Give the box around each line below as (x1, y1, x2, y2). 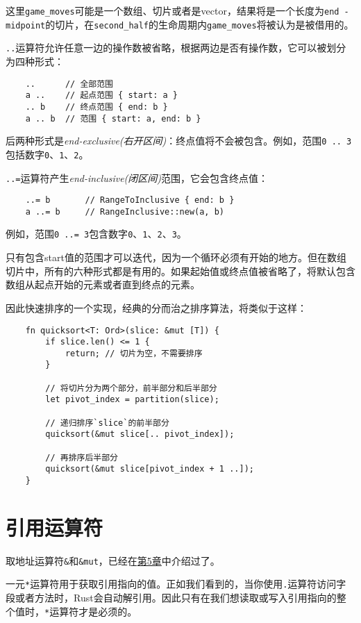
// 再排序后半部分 (45, 452, 118, 463)
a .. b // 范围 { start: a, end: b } (25, 113, 201, 124)
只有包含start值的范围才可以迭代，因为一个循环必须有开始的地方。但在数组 (6, 250, 346, 265)
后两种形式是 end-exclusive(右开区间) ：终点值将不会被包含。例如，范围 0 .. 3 (6, 133, 352, 148)
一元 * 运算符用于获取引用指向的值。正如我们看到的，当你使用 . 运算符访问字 (6, 576, 346, 591)
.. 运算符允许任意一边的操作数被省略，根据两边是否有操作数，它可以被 (6, 40, 327, 55)
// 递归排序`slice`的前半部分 (45, 417, 169, 428)
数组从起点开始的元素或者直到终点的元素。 (6, 277, 200, 292)
